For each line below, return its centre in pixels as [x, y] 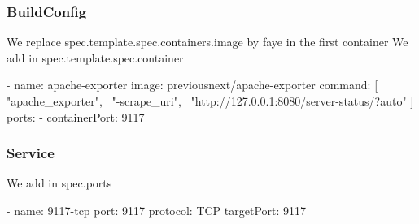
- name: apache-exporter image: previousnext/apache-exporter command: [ [192, 85]
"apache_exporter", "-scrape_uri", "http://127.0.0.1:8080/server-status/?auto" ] [210, 101]
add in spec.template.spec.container [95, 57]
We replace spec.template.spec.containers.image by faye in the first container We [207, 42]
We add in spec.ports [59, 183]
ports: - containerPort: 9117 [76, 116]
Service [31, 153]
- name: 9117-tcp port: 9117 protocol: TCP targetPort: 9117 [157, 210]
